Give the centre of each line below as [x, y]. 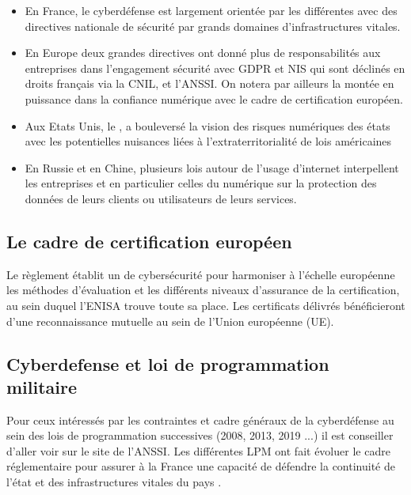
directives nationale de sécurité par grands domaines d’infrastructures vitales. [213, 26]
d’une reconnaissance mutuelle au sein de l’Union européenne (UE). [170, 321]
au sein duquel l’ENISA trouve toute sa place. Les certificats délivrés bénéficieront [206, 305]
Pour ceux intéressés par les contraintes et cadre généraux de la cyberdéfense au [200, 419]
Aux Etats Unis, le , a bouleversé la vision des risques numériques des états [207, 125]
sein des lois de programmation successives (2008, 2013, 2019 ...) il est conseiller [200, 435]
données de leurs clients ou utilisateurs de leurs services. [161, 198]
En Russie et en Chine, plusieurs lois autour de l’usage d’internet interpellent [212, 167]
